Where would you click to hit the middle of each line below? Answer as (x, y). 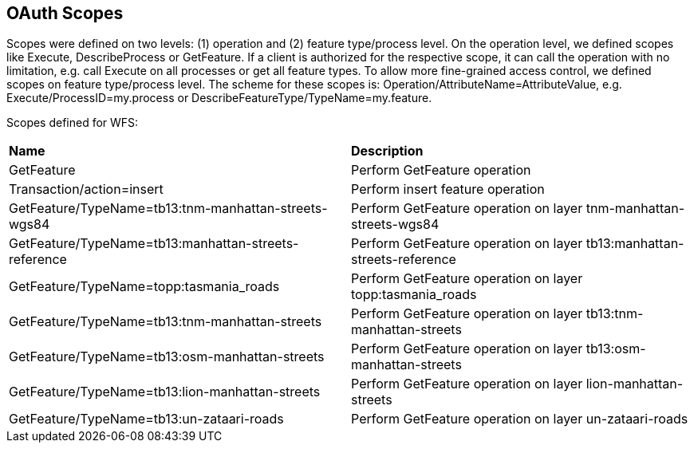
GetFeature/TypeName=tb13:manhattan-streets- (154, 244)
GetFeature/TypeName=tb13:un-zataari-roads (146, 419)
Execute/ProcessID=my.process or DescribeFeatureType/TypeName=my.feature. (219, 98)
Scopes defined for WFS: (73, 123)
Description (387, 151)
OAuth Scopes (65, 13)
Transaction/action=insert (86, 189)
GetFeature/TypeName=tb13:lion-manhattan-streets (165, 392)
